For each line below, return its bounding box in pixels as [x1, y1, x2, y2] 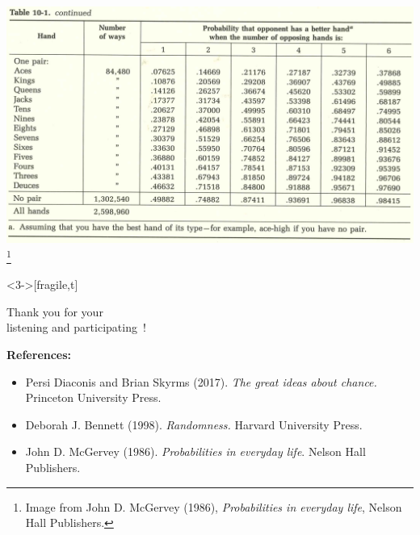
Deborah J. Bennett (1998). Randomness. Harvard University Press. [25, 416, 363, 433]
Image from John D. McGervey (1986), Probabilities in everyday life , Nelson [25, 498, 402, 515]
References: [6, 345, 72, 362]
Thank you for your [6, 303, 103, 320]
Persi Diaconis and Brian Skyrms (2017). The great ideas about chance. [25, 373, 377, 390]
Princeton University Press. [25, 389, 162, 406]
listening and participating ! [6, 319, 146, 336]
